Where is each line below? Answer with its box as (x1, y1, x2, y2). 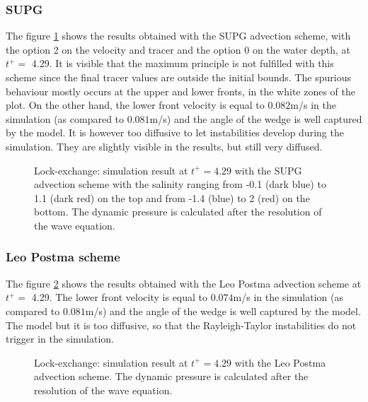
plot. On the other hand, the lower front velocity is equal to (6, 97, 265, 112)
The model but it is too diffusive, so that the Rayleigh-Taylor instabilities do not (6, 317, 357, 332)
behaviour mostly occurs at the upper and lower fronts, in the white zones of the (6, 83, 356, 98)
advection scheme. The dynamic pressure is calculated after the (34, 369, 309, 384)
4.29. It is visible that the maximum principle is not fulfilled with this (31, 56, 334, 71)
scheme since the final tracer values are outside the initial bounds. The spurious (6, 70, 351, 84)
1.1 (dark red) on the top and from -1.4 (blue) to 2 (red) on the (34, 190, 310, 205)
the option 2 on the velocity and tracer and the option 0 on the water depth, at (6, 42, 351, 57)
